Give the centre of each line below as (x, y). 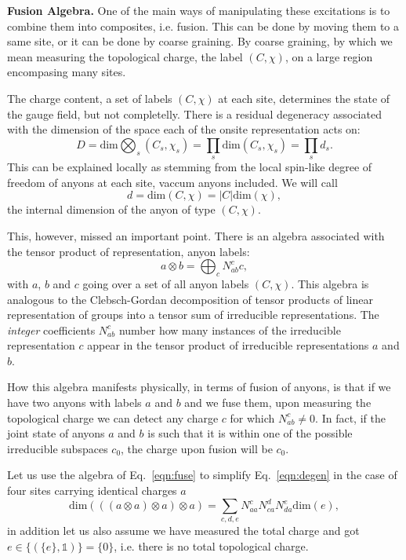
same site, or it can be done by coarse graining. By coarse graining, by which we (200, 41)
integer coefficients (51, 329)
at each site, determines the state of (304, 98)
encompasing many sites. (67, 72)
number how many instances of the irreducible (230, 329)
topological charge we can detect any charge (113, 417)
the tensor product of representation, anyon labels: (129, 251)
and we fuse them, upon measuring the (278, 403)
